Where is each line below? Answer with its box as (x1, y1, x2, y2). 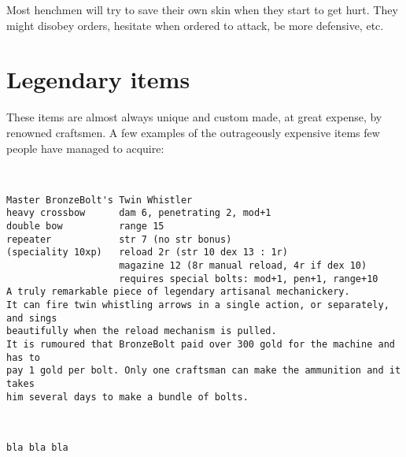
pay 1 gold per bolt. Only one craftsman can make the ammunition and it (6, 365, 401, 377)
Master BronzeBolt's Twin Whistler (6, 194, 193, 206)
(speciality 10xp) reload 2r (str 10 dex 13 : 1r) (6, 247, 288, 258)
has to (6, 351, 40, 363)
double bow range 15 (6, 221, 164, 232)
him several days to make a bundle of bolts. (6, 391, 249, 403)
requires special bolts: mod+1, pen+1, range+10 (119, 273, 378, 284)
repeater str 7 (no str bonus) (6, 233, 232, 245)
